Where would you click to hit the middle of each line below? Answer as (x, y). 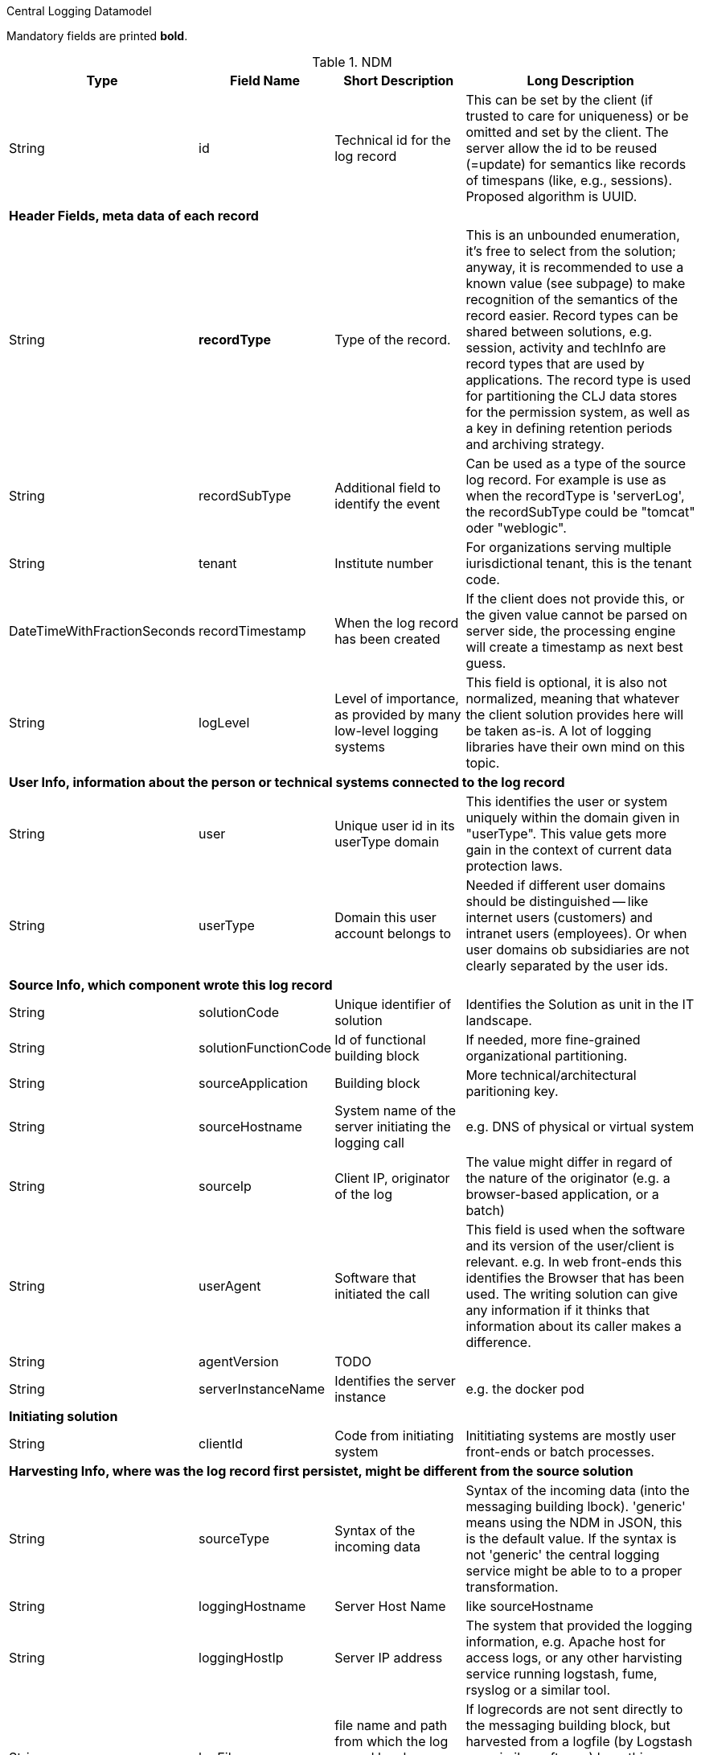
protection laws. (514, 866)
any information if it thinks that (558, 1310)
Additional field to (388, 488)
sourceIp (225, 1186)
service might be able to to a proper (574, 1571)
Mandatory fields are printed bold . (97, 36)
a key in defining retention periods (569, 428)
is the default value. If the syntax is (571, 1539)
